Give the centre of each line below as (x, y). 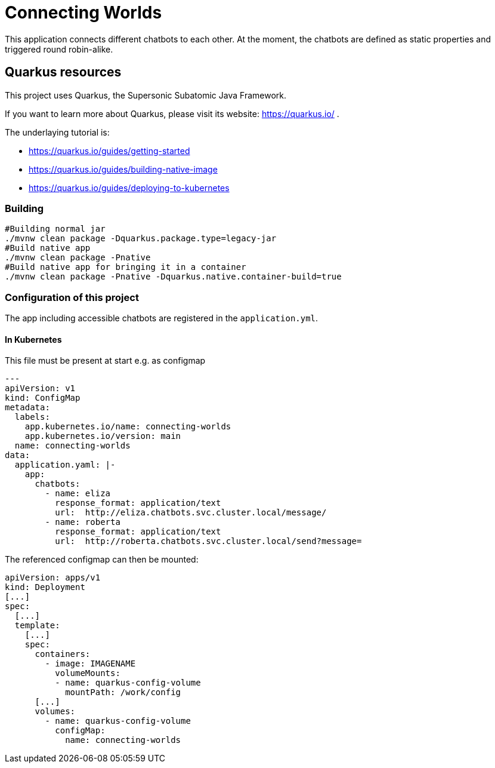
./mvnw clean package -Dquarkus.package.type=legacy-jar (141, 239)
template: (37, 626)
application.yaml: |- (65, 465)
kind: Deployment (45, 587)
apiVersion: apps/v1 (53, 578)
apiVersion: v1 (40, 388)
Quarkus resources (63, 72)
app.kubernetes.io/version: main (103, 436)
